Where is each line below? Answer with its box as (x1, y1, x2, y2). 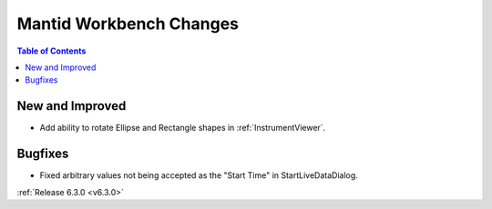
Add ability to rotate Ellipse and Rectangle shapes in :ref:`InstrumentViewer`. (39, 123, 326, 134)
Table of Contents (16, 45, 87, 56)
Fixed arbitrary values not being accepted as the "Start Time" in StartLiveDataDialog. (39, 170, 359, 181)
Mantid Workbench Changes (16, 14, 239, 34)
